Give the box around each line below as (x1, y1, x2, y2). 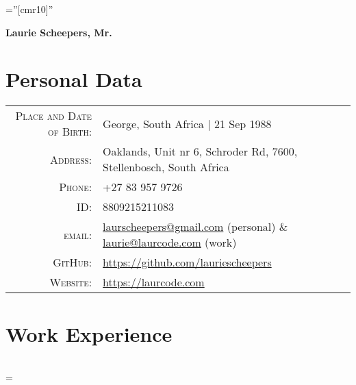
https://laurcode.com (103, 274, 205, 290)
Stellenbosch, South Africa (103, 159, 229, 175)
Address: (50, 151, 92, 167)
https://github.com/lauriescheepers (103, 254, 272, 271)
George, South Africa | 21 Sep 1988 (103, 115, 272, 132)
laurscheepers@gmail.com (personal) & (103, 219, 288, 235)
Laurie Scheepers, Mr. (5, 25, 112, 39)
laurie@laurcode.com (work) (103, 234, 237, 251)
